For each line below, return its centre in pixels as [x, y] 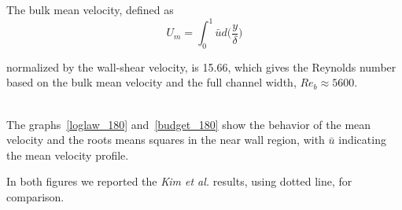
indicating [362, 140]
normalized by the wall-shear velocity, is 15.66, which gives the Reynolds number [201, 66]
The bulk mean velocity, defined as [90, 9]
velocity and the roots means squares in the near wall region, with [166, 140]
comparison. [35, 197]
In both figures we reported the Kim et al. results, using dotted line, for [179, 181]
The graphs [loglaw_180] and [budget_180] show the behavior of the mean [189, 124]
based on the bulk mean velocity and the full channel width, [151, 82]
